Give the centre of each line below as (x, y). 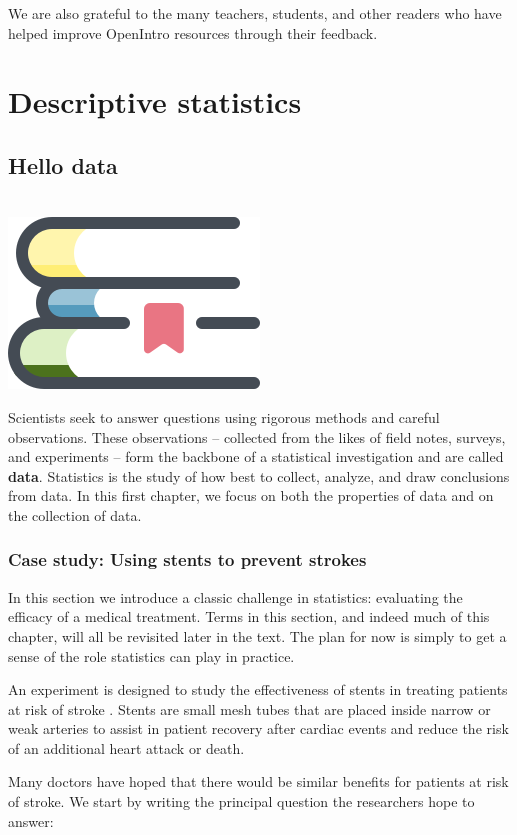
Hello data (63, 164)
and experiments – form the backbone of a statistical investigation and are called (256, 456)
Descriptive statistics (155, 101)
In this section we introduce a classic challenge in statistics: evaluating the (235, 596)
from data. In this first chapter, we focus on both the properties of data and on (251, 495)
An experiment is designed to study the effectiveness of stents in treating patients (258, 689)
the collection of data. (75, 514)
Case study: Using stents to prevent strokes (187, 559)
